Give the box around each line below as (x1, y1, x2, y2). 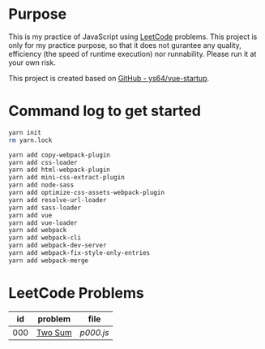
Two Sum (36, 326, 72, 338)
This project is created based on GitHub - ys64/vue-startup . (8, 73, 210, 83)
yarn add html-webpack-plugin (8, 166, 111, 174)
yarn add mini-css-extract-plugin (8, 174, 126, 182)
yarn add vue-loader (8, 218, 79, 227)
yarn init (8, 128, 42, 136)
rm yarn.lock (8, 136, 53, 144)
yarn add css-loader (8, 158, 79, 166)
